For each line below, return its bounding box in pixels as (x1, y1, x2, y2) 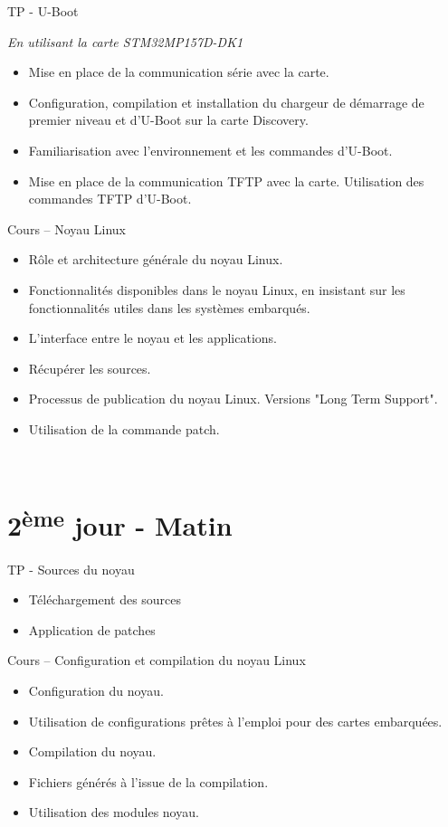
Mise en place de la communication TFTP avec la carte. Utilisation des (28, 171, 424, 190)
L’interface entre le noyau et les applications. (28, 328, 277, 347)
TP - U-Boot (7, 2, 79, 20)
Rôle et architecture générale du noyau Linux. (28, 250, 283, 269)
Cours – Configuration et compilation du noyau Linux (7, 651, 306, 670)
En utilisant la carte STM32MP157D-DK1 (7, 32, 243, 51)
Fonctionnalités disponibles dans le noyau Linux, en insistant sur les (28, 280, 405, 299)
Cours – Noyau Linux (7, 219, 126, 238)
